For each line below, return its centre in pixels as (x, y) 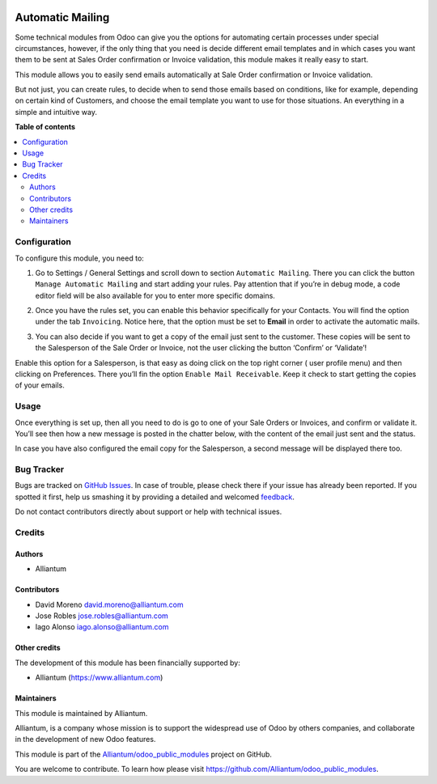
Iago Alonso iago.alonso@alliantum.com (102, 627)
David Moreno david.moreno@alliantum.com (109, 604)
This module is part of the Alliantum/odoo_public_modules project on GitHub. (144, 754)
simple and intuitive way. (56, 112)
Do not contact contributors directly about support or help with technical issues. (148, 512)
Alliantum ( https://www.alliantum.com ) (99, 678)
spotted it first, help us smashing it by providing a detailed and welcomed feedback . (155, 497)
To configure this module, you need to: (80, 258)
